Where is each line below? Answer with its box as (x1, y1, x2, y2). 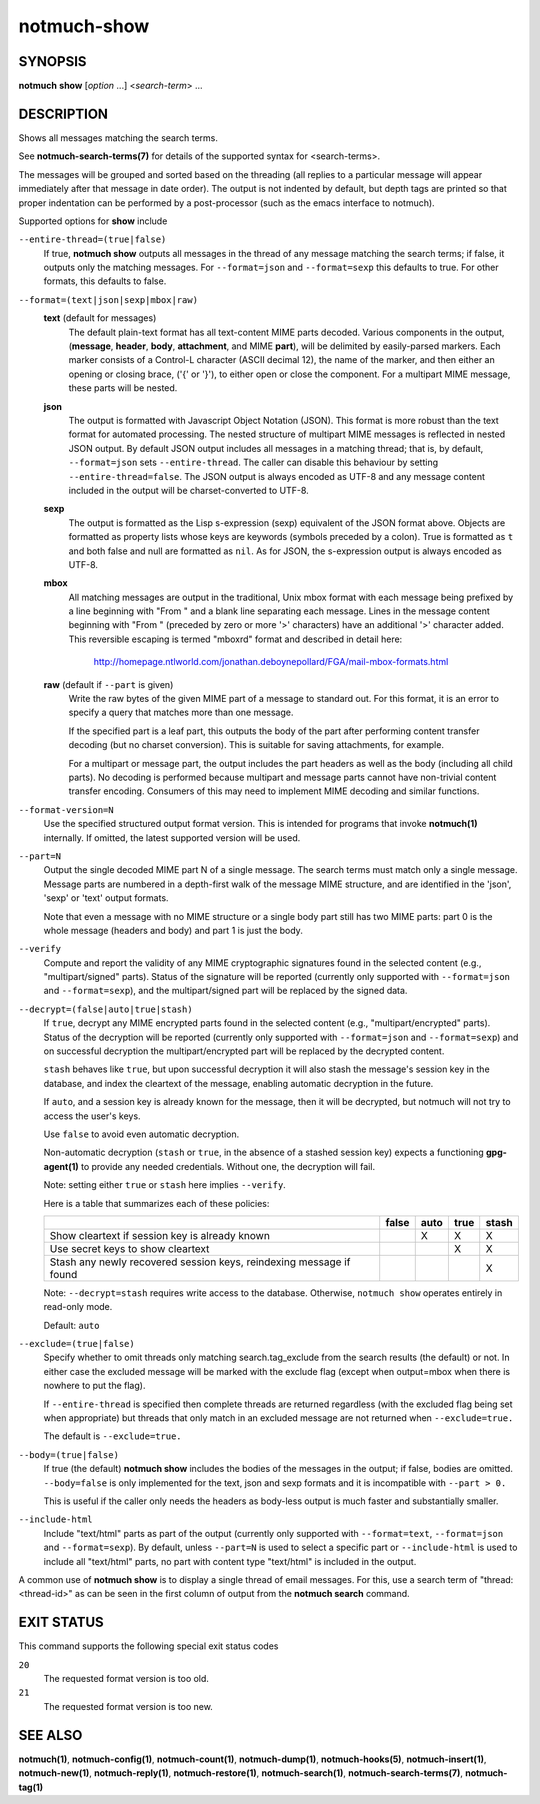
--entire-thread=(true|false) (18, 234, 167, 245)
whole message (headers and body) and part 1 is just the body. (43, 924, 304, 936)
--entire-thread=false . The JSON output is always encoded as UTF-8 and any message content (68, 470, 485, 482)
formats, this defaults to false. (43, 275, 167, 287)
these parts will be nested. (68, 382, 178, 394)
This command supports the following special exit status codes (18, 1640, 279, 1652)
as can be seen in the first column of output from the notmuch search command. (75, 1588, 410, 1600)
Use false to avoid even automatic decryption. (43, 1128, 240, 1140)
